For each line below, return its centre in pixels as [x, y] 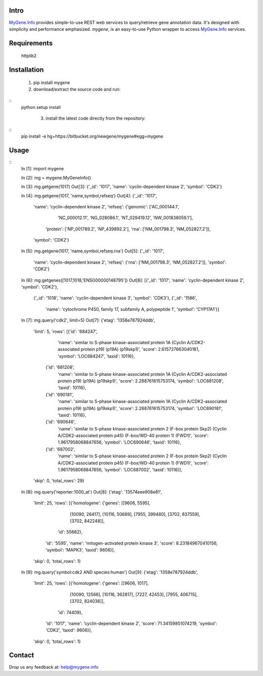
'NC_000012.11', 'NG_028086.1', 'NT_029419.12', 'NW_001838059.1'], [125, 218]
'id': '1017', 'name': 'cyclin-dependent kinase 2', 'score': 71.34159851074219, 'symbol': [131, 623]
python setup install [41, 107]
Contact [21, 655]
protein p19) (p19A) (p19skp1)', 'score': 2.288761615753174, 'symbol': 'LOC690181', [140, 408]
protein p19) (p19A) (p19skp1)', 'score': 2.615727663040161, [140, 349]
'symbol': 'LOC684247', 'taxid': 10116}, [96, 356]
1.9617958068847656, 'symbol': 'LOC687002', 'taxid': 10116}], [120, 470]
